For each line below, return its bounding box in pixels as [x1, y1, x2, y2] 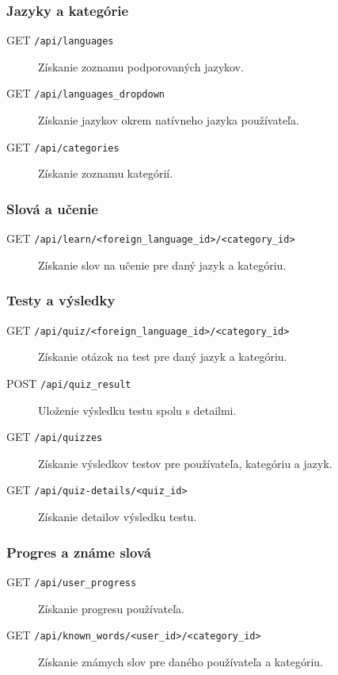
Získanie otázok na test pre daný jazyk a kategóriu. [38, 348, 287, 365]
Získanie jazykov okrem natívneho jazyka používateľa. [38, 112, 299, 128]
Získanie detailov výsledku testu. [38, 508, 197, 525]
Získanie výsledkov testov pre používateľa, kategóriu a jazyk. [38, 454, 332, 471]
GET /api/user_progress [6, 573, 137, 589]
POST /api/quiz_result [6, 374, 131, 391]
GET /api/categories [6, 138, 120, 155]
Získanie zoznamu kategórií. [38, 165, 173, 182]
